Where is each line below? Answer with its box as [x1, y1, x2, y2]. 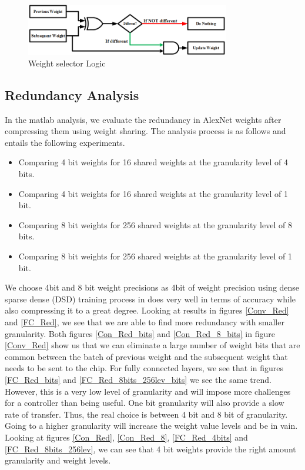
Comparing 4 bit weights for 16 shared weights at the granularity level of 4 [18, 156, 288, 168]
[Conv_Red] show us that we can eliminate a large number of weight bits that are [5, 339, 300, 351]
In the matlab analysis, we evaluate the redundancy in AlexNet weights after [5, 113, 281, 125]
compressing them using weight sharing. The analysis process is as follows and [5, 125, 286, 137]
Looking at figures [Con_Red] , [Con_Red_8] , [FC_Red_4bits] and [5, 431, 248, 443]
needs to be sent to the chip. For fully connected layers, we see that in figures [5, 362, 283, 374]
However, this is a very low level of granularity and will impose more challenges [5, 385, 291, 397]
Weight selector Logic [28, 56, 106, 69]
